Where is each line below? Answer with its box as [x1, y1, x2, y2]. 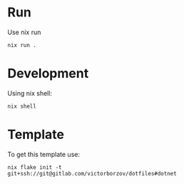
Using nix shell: [7, 88, 52, 97]
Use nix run [7, 28, 41, 36]
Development [7, 66, 89, 82]
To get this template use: [7, 150, 81, 158]
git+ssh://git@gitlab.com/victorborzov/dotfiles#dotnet [7, 170, 177, 177]
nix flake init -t [7, 163, 62, 171]
